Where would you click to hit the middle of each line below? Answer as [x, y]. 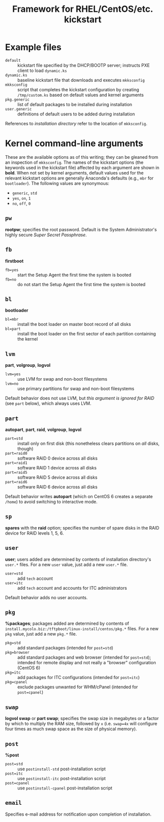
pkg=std [13, 643]
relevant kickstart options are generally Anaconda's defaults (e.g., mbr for [79, 178]
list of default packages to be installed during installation [75, 104]
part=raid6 [16, 482]
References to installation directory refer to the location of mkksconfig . [76, 123]
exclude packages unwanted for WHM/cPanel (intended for [78, 687]
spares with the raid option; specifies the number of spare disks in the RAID [82, 528]
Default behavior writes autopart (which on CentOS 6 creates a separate [79, 496]
